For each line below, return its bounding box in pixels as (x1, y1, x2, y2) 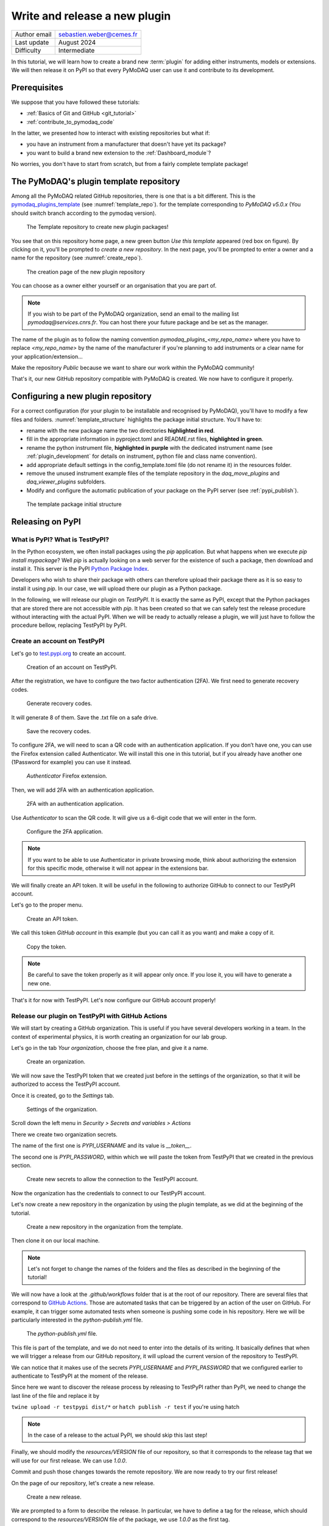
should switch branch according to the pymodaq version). (11, 209, 157, 217)
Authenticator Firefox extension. (26, 772, 108, 779)
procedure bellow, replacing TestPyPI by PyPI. (11, 621, 127, 629)
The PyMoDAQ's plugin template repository (11, 176, 180, 186)
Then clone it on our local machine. (11, 1237, 100, 1245)
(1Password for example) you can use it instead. (11, 759, 132, 766)
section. (11, 1162, 32, 1169)
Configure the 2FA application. (26, 828, 104, 836)
